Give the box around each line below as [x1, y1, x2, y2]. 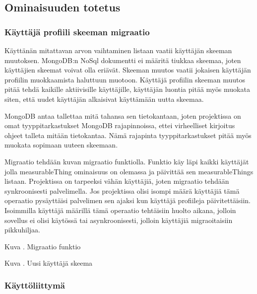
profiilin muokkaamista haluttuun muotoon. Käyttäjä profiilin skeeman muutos [4, 74, 245, 84]
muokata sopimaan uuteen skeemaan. [4, 140, 118, 150]
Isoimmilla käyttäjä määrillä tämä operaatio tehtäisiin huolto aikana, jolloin [4, 205, 236, 215]
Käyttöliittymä [4, 279, 65, 291]
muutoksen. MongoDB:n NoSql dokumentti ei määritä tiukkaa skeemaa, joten [4, 55, 241, 65]
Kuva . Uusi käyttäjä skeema [4, 258, 93, 268]
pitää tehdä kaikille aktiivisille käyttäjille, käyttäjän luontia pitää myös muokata [4, 84, 250, 94]
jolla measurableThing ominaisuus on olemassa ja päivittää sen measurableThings [4, 166, 254, 176]
